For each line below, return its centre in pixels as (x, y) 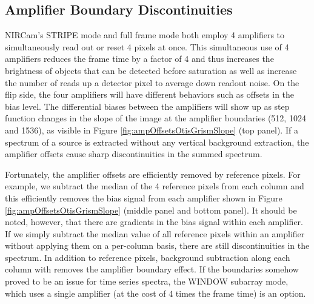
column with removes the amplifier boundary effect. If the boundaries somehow (152, 269)
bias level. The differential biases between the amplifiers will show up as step (147, 106)
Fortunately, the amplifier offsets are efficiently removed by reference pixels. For (153, 174)
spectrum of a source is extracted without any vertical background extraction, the (157, 142)
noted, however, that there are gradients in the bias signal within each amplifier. (154, 222)
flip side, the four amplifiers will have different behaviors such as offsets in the (150, 94)
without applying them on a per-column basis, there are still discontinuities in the (157, 245)
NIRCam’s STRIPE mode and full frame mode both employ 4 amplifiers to (145, 35)
